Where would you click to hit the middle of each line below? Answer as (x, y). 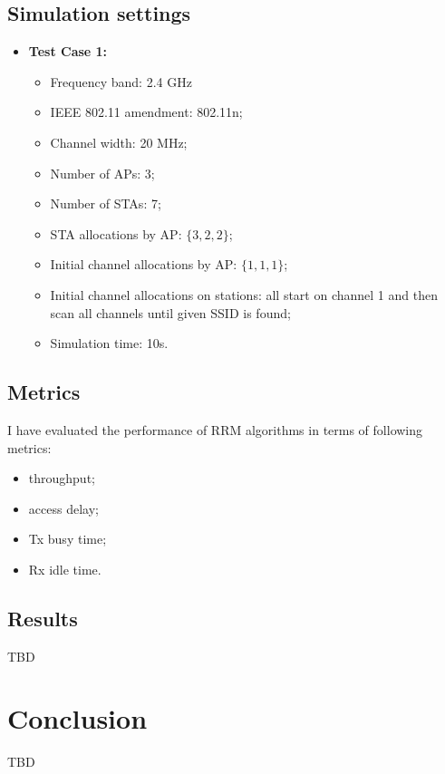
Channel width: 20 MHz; (119, 142)
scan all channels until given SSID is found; (170, 312)
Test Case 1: (68, 51)
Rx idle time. (65, 569)
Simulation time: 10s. (109, 343)
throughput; (62, 478)
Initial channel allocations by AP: (144, 264)
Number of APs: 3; (102, 173)
